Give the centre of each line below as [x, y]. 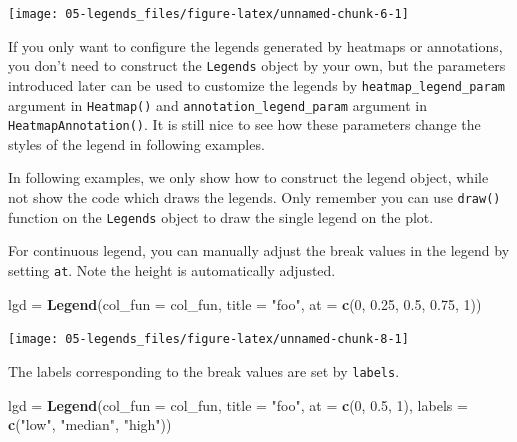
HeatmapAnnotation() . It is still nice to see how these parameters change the [244, 124]
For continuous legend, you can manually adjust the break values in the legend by [259, 250]
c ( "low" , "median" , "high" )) [90, 424]
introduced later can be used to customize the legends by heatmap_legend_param [256, 84]
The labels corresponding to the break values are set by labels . [204, 370]
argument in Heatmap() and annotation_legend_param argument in [217, 104]
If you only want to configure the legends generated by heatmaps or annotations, [255, 45]
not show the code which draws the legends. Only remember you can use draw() [254, 197]
